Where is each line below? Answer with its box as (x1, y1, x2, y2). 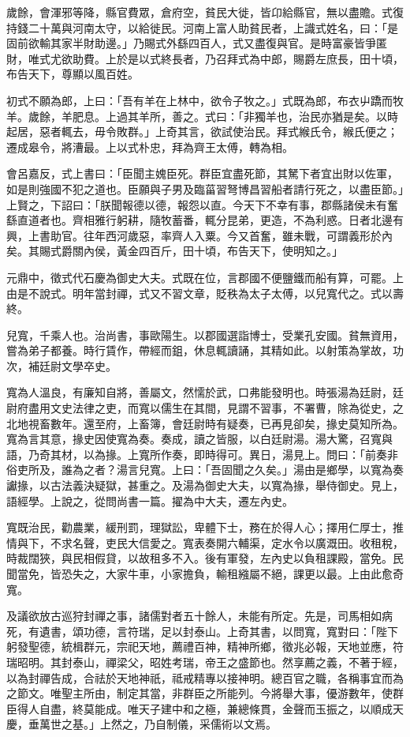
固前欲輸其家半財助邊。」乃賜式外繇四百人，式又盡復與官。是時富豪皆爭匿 (6, 35, 387, 51)
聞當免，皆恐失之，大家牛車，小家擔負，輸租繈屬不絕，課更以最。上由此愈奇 (6, 566, 404, 581)
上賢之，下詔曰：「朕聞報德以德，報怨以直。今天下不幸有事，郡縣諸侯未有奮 (6, 196, 398, 212)
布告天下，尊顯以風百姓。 (6, 66, 139, 82)
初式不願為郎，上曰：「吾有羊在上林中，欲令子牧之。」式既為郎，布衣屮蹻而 (6, 92, 393, 108)
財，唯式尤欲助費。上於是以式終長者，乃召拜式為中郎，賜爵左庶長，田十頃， (6, 50, 404, 66)
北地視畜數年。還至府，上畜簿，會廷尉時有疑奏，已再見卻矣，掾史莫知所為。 (6, 415, 404, 431)
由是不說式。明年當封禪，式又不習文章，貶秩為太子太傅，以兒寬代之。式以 (6, 284, 393, 301)
